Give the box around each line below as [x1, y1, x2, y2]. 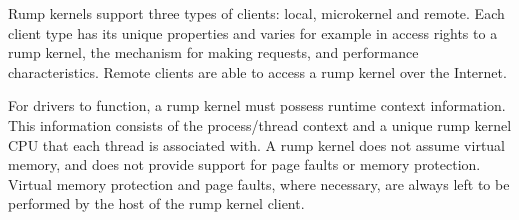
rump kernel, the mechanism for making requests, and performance [8, 42, 419, 63]
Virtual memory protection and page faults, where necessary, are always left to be [8, 173, 510, 194]
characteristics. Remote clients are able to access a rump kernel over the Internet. [8, 61, 507, 82]
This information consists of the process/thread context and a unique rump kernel [8, 114, 512, 135]
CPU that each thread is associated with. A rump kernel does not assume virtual [8, 134, 506, 155]
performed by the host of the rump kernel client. [8, 193, 305, 214]
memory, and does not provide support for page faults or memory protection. [8, 154, 481, 175]
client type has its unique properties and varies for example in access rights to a [8, 22, 498, 43]
